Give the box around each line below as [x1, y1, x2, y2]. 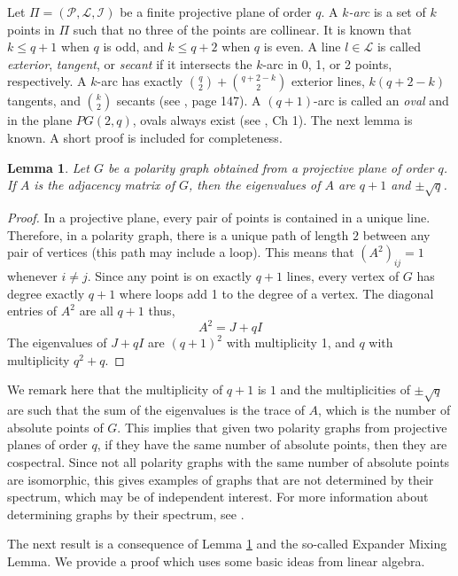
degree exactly [7, 284, 85, 302]
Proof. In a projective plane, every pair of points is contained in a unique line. [7, 207, 431, 226]
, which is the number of [318, 401, 451, 419]
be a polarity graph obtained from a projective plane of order [107, 158, 434, 176]
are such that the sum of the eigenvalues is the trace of [7, 401, 305, 419]
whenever [7, 266, 58, 284]
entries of [7, 301, 58, 320]
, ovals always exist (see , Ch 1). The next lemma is [132, 111, 413, 129]
